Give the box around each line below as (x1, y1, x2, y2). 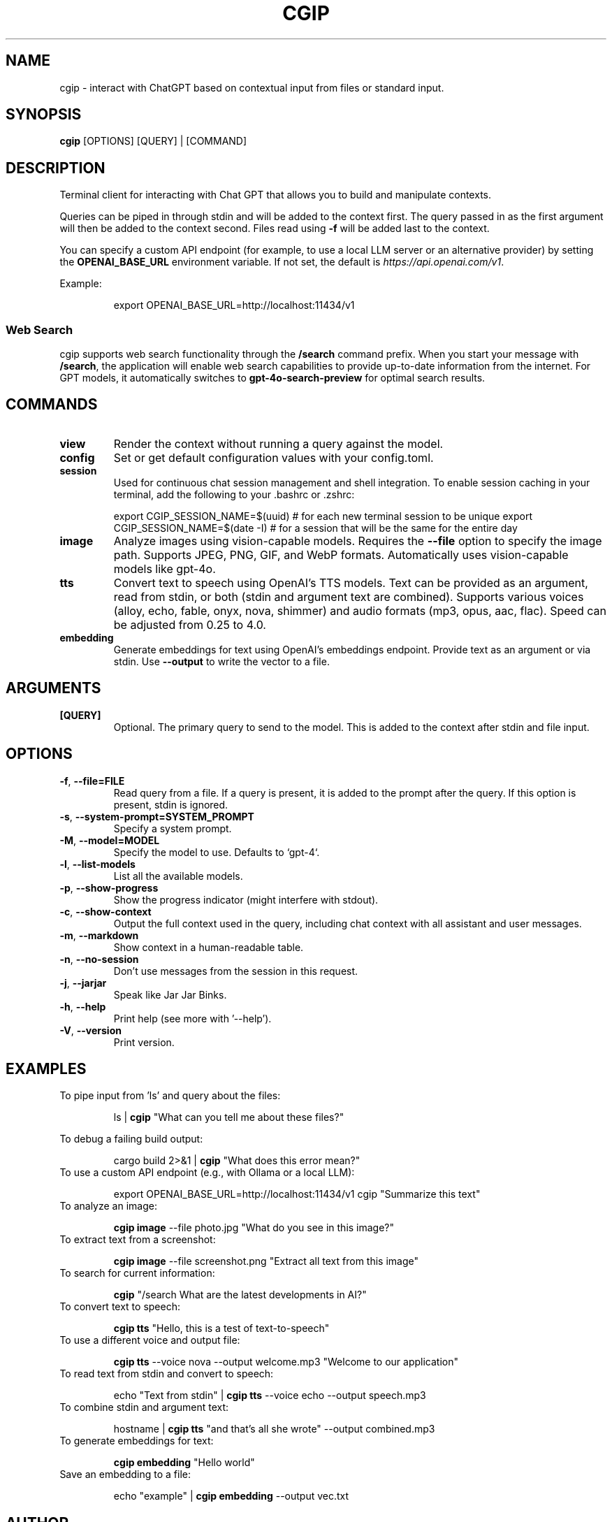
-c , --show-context (59, 905, 152, 918)
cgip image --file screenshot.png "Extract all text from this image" (113, 1255, 419, 1268)
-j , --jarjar (59, 976, 107, 989)
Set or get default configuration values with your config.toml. (113, 450, 434, 465)
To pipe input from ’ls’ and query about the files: (59, 1089, 281, 1102)
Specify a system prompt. (113, 822, 232, 834)
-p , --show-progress (59, 881, 159, 894)
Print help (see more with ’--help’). (113, 1012, 272, 1024)
